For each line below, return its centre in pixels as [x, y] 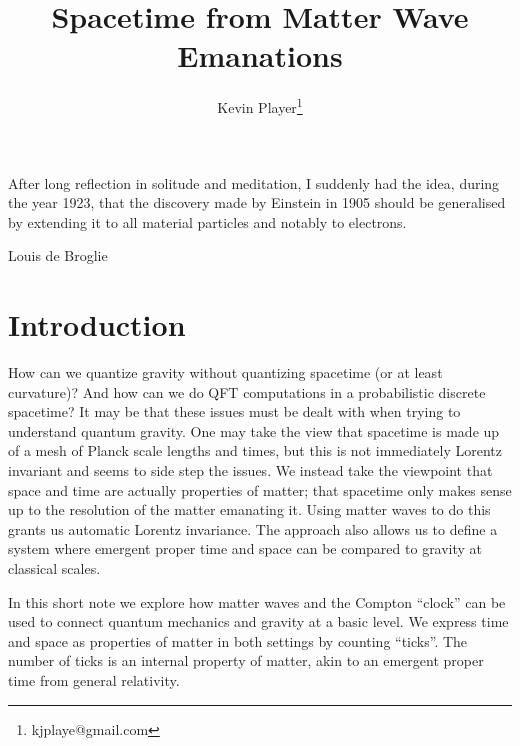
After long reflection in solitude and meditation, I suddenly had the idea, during [254, 182]
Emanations [260, 55]
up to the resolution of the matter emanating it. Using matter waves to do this [249, 509]
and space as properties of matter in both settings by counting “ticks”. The [238, 640]
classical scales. [54, 568]
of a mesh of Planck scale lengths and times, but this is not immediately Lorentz [255, 450]
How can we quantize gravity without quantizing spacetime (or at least [225, 372]
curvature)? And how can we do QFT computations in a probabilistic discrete [247, 391]
